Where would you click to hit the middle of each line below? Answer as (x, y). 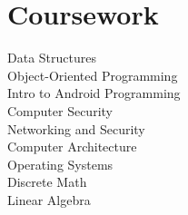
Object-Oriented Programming (93, 75)
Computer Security (60, 110)
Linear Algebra (49, 199)
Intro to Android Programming (94, 93)
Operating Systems (60, 164)
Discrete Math (47, 182)
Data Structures (52, 58)
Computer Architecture (72, 147)
